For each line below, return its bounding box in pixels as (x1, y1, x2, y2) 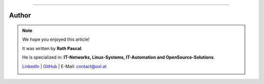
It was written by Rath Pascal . (22, 45, 83, 51)
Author (9, 11, 31, 19)
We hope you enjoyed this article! (22, 36, 90, 42)
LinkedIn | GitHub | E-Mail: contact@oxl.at (22, 63, 107, 69)
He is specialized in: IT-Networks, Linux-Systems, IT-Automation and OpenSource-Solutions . (22, 54, 215, 60)
